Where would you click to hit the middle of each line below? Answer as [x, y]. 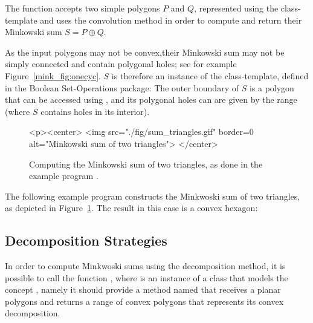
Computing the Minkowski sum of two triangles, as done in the [146, 164]
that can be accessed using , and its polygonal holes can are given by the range [151, 100]
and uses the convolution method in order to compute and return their [171, 20]
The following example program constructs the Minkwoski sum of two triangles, [153, 196]
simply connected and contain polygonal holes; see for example [121, 64]
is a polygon [272, 87]
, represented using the [236, 8]
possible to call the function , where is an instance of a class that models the [147, 277]
